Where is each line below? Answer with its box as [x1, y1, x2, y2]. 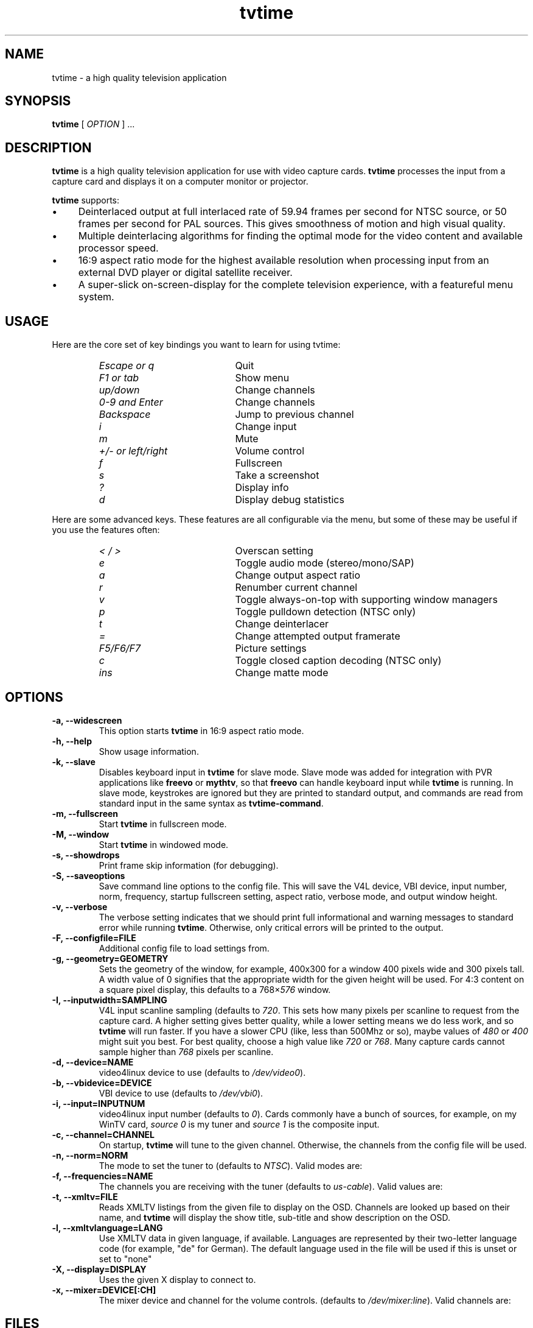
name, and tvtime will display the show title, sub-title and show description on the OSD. [99, 1212, 450, 1223]
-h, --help [52, 735, 92, 746]
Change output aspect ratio [235, 569, 361, 582]
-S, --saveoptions [52, 870, 125, 881]
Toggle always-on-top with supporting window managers [235, 593, 498, 606]
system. [78, 291, 114, 303]
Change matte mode [235, 666, 329, 679]
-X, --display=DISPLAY [52, 1263, 147, 1274]
